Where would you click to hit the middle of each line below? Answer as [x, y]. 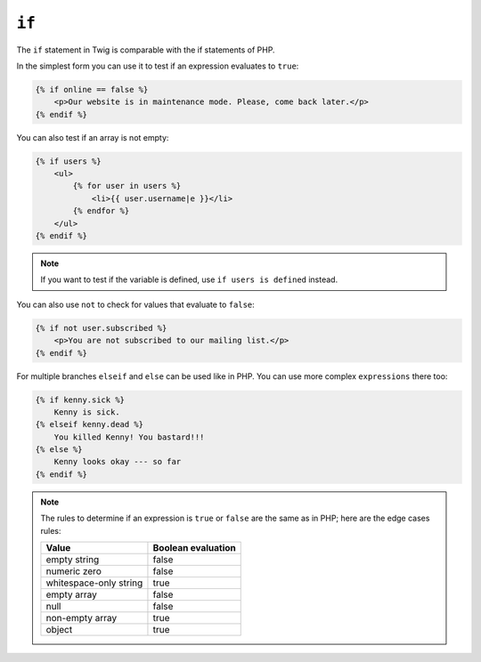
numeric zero [73, 571]
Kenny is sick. [87, 412]
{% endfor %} [101, 211]
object [59, 630]
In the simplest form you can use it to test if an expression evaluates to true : [158, 66]
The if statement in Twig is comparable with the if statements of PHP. [146, 50]
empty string [73, 560]
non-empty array [82, 618]
